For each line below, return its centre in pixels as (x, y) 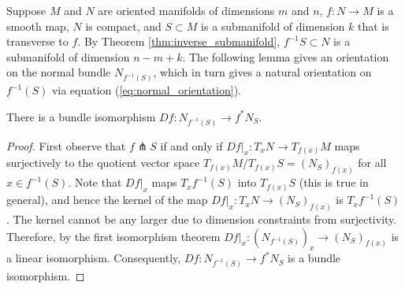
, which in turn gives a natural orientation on (262, 72)
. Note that (95, 182)
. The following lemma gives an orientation (286, 56)
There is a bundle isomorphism (81, 116)
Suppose (26, 10)
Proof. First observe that (66, 145)
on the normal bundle (59, 72)
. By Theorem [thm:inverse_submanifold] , (179, 41)
